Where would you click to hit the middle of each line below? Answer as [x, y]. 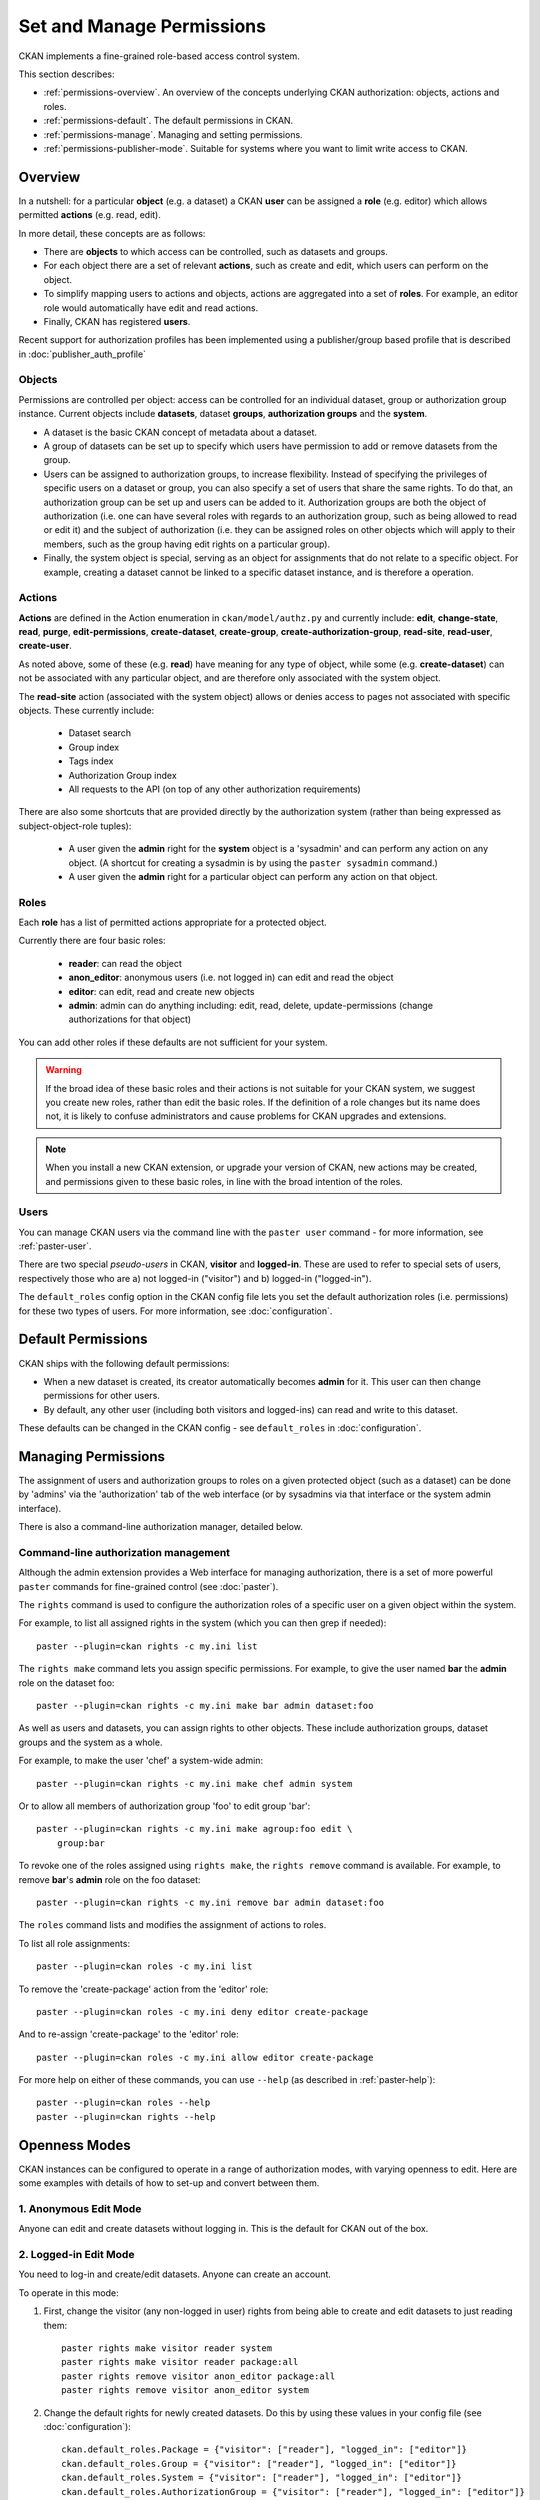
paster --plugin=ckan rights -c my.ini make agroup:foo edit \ [194, 1829]
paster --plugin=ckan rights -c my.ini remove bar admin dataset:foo [210, 1902]
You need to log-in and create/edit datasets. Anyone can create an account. [175, 2274]
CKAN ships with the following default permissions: [124, 1363]
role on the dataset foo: [66, 1682]
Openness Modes [75, 2145]
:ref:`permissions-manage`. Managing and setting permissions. [173, 134]
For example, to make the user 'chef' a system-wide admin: [141, 1761]
